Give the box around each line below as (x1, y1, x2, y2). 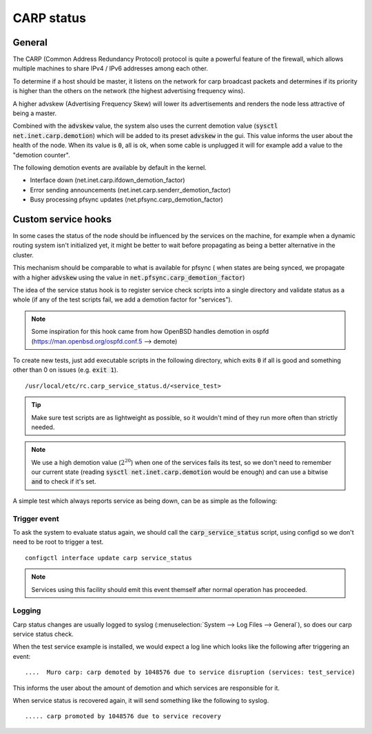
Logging (12, 606, 41, 615)
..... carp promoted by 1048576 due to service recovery (25, 713, 222, 720)
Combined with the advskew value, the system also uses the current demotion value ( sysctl (12, 121, 278, 130)
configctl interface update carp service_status (25, 554, 192, 562)
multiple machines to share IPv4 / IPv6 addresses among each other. (12, 64, 208, 72)
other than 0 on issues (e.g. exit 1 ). (12, 366, 118, 374)
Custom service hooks (12, 213, 112, 225)
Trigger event (12, 514, 59, 524)
